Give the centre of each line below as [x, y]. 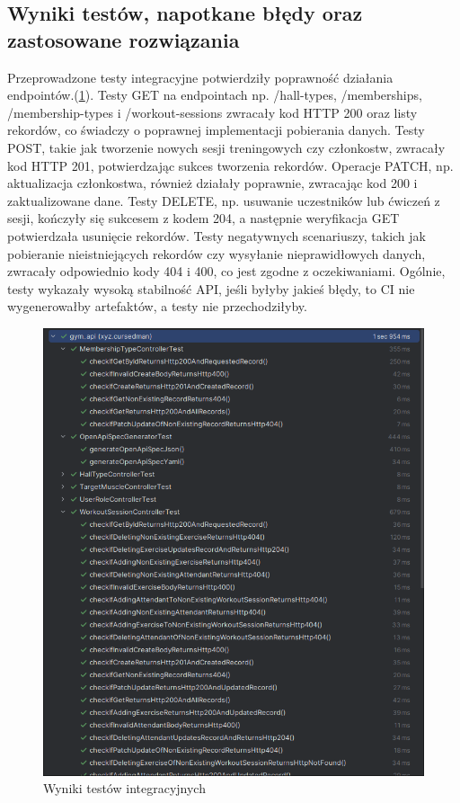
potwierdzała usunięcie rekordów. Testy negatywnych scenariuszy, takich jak [217, 235]
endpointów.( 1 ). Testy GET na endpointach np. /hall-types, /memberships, [215, 95]
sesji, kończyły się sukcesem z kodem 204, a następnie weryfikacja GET [203, 218]
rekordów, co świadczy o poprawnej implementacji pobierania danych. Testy [216, 130]
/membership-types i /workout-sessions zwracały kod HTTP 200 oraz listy [212, 112]
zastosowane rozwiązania [124, 39]
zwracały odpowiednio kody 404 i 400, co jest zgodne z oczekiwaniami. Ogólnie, [226, 271]
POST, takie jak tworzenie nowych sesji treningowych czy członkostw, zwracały [226, 147]
